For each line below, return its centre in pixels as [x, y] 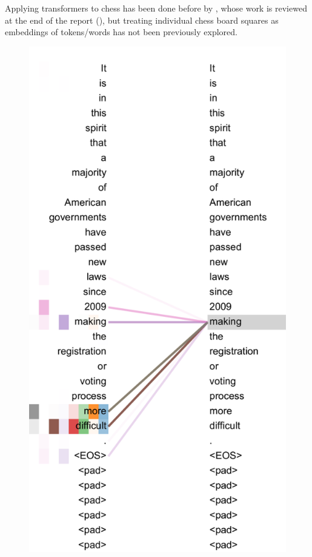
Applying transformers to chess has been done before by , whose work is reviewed [156, 8]
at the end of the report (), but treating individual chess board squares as [142, 20]
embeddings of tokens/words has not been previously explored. [121, 32]
